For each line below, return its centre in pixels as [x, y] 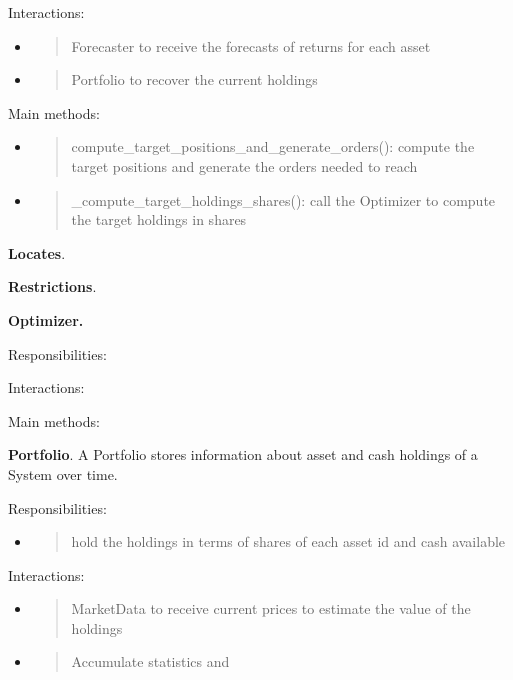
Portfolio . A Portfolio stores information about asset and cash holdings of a [243, 454]
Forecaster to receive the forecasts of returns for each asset [251, 45]
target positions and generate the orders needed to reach [244, 165]
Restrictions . [52, 286]
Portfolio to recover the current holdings [194, 79]
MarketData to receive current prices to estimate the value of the [271, 608]
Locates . [37, 252]
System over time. [63, 473]
